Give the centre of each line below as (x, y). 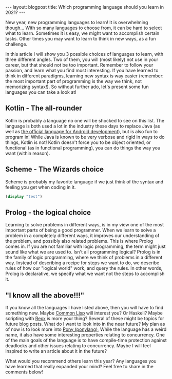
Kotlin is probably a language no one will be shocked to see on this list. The (85, 120)
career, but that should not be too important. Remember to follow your (79, 65)
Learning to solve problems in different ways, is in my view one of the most (85, 225)
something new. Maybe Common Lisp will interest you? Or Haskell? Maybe (84, 313)
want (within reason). (28, 153)
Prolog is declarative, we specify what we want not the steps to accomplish (85, 274)
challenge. (16, 44)
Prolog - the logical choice (48, 212)
